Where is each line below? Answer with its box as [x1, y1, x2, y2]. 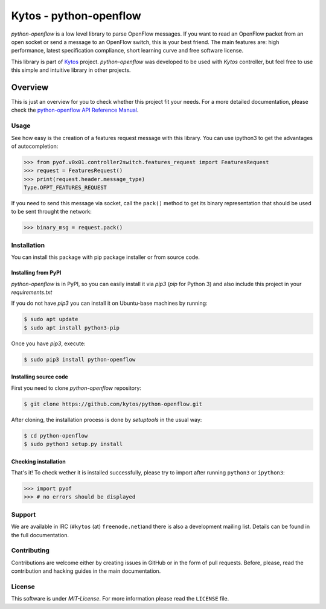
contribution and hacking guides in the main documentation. [11, 567, 161, 575]
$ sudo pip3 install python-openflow [24, 356, 136, 363]
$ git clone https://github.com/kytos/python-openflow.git [24, 400, 202, 407]
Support [11, 510, 36, 518]
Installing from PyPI [11, 269, 62, 276]
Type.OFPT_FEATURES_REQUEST [24, 184, 107, 191]
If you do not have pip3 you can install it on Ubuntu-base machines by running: [11, 299, 208, 307]
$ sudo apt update [24, 316, 78, 323]
